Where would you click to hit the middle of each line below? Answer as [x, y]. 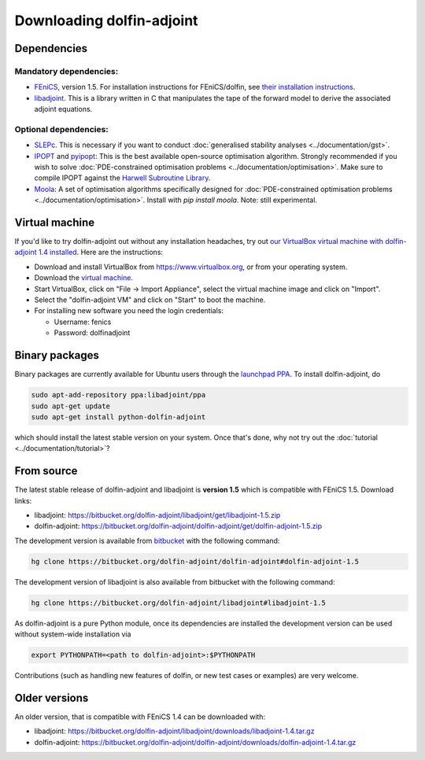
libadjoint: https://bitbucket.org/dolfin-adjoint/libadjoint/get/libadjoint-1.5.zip [157, 515]
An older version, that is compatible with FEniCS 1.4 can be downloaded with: [140, 717]
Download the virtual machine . [84, 278]
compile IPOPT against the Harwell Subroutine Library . [122, 178]
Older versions [52, 697]
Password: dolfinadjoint [92, 333]
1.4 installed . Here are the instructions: [101, 253]
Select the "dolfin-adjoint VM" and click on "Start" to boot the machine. [150, 300]
